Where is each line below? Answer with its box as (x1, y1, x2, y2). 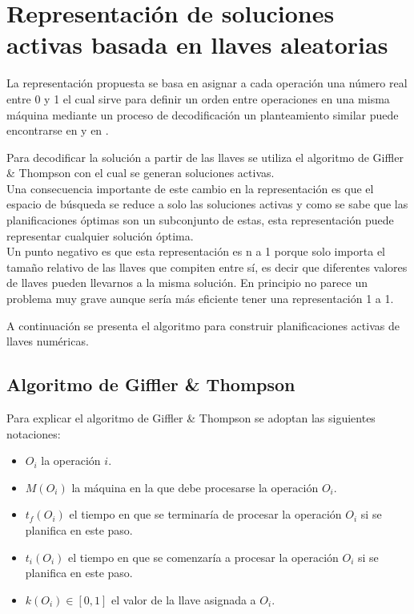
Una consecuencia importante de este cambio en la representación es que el (6, 180, 374, 196)
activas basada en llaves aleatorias (6, 28, 388, 61)
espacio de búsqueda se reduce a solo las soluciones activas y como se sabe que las (6, 196, 408, 212)
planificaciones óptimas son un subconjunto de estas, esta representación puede (6, 212, 394, 228)
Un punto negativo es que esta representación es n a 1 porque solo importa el (6, 243, 386, 260)
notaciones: (6, 425, 61, 442)
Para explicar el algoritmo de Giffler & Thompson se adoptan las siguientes (6, 410, 376, 426)
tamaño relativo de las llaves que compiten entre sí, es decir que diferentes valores (6, 258, 408, 275)
